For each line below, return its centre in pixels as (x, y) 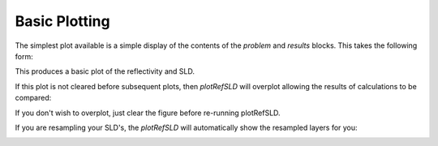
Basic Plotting (62, 21)
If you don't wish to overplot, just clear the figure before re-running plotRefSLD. (148, 113)
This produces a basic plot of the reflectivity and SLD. (105, 71)
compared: (33, 98)
